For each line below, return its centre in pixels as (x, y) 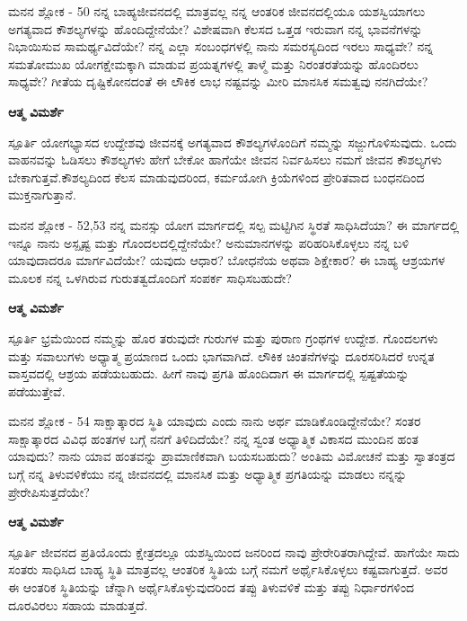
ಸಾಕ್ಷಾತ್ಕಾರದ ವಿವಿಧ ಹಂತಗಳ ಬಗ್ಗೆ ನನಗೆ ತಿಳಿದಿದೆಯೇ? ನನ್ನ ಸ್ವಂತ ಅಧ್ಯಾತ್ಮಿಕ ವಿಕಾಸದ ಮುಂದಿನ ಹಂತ (213, 438)
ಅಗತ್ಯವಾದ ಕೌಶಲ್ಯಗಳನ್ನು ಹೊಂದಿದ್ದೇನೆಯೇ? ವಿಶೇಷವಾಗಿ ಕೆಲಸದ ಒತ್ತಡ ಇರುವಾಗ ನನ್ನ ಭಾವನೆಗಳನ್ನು (216, 28)
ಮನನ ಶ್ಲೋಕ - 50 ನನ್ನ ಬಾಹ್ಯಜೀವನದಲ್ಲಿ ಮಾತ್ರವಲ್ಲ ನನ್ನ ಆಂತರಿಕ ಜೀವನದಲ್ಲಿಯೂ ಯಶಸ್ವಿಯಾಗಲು (217, 11)
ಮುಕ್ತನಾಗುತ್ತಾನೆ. (42, 195)
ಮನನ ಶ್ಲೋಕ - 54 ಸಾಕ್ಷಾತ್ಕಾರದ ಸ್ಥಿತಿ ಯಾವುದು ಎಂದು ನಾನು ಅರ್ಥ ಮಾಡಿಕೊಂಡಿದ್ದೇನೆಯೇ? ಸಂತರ (215, 421)
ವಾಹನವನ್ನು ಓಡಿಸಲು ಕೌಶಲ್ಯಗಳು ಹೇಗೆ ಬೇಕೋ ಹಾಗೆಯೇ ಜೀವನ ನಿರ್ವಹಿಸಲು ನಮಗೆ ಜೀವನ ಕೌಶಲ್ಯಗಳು (225, 160)
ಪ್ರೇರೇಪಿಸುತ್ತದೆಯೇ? (49, 491)
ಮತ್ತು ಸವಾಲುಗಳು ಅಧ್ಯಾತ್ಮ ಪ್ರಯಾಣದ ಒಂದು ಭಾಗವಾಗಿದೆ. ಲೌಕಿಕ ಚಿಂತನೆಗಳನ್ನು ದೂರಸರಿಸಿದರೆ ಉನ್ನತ (221, 355)
